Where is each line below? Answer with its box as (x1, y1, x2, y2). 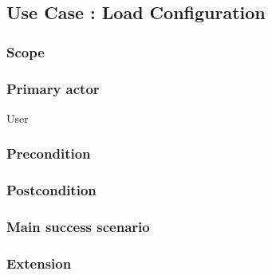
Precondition (6, 143, 91, 163)
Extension (6, 253, 72, 273)
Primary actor (6, 78, 100, 98)
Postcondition (6, 180, 97, 200)
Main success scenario (6, 217, 150, 237)
